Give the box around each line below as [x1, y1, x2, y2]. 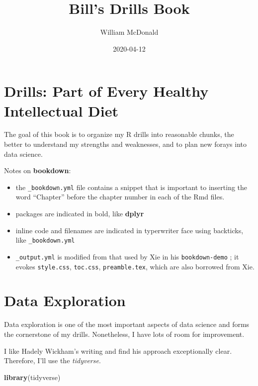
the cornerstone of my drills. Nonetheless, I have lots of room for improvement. [4, 328, 245, 339]
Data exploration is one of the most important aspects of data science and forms [4, 319, 250, 329]
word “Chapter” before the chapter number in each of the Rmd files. [15, 192, 225, 202]
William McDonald [100, 27, 159, 37]
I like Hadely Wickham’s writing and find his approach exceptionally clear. [4, 345, 232, 356]
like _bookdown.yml [15, 235, 75, 245]
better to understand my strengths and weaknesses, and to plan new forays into [4, 139, 247, 149]
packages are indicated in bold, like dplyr [15, 208, 144, 219]
